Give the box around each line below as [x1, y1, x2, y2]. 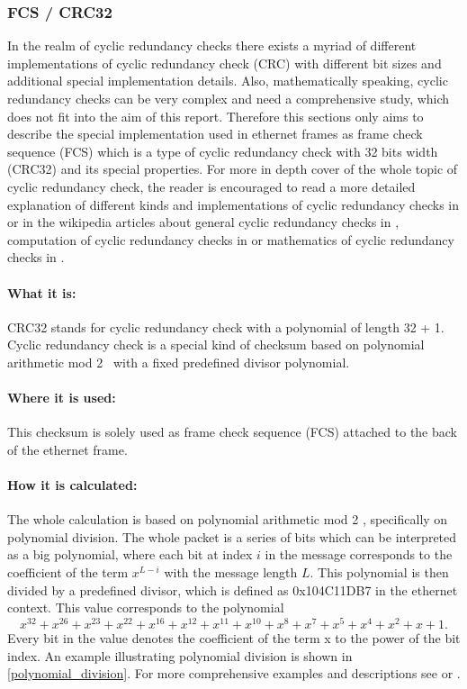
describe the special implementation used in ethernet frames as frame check [7, 124, 423, 143]
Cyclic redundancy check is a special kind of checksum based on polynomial [7, 335, 425, 354]
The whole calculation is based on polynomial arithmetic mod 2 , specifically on [7, 510, 448, 529]
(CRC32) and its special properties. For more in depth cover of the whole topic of [7, 159, 458, 178]
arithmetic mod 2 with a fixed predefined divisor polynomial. [7, 352, 350, 371]
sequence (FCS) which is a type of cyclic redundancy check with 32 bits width [7, 141, 438, 160]
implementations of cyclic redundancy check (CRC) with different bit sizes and [7, 53, 442, 72]
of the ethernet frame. [7, 440, 128, 458]
